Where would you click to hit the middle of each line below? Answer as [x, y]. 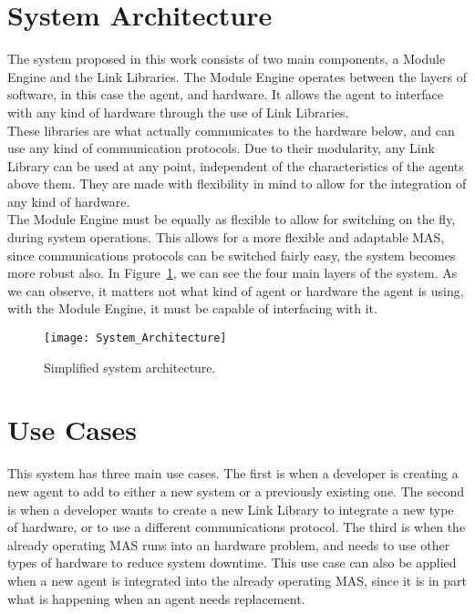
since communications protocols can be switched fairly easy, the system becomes [232, 255]
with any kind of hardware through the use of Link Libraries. [178, 112]
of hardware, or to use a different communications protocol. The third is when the [237, 527]
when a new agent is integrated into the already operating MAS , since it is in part [237, 580]
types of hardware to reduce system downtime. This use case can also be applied [232, 563]
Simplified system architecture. [130, 367]
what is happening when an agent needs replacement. [156, 598]
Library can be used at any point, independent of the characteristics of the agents [236, 165]
